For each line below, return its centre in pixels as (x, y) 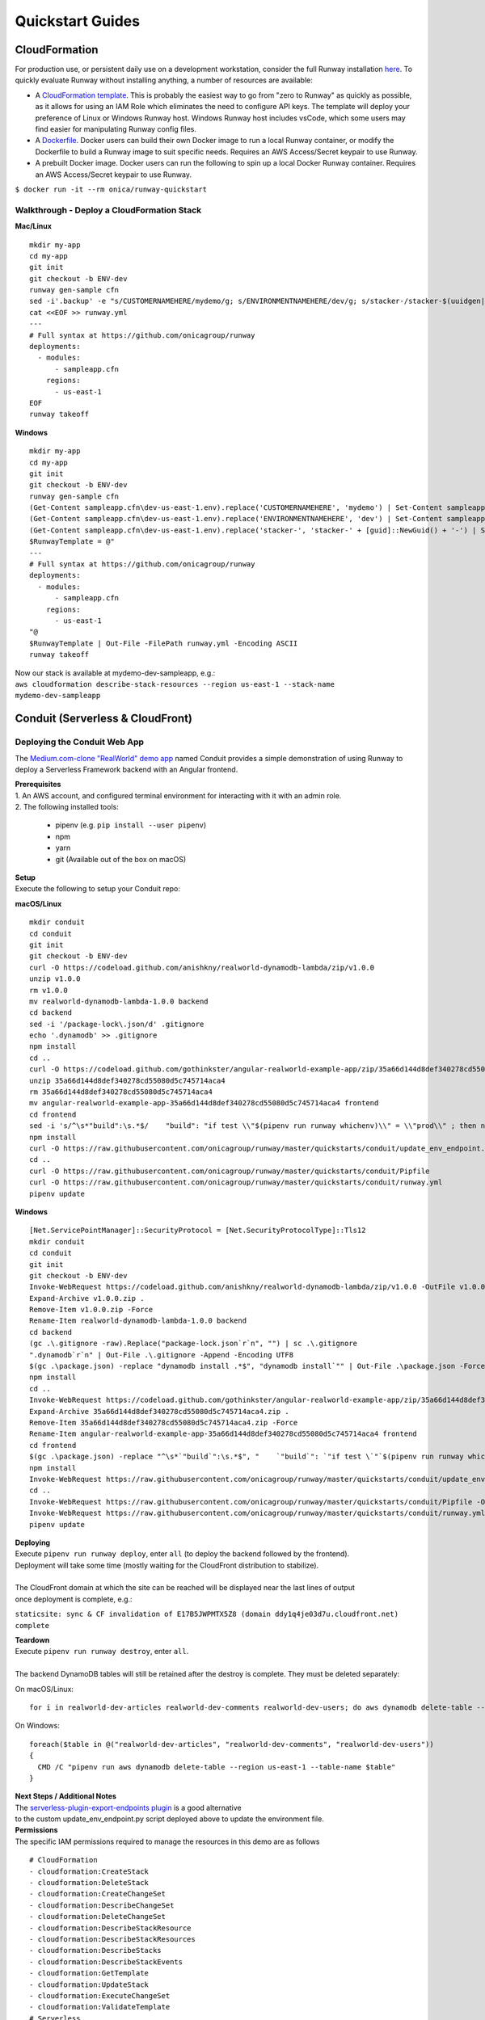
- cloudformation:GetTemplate (89, 1973)
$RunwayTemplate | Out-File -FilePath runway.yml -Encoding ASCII (164, 643)
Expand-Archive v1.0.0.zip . (87, 1298)
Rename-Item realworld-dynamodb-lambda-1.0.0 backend (138, 1321)
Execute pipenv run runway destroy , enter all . (102, 1652)
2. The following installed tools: (67, 807)
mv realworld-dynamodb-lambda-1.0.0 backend (119, 1001)
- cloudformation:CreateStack (89, 1871)
